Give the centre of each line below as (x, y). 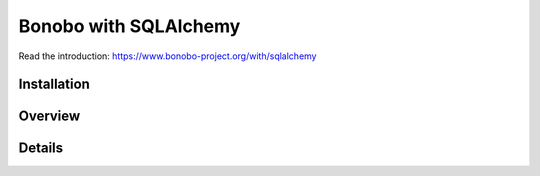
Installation (54, 84)
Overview (49, 116)
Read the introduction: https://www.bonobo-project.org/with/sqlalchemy (167, 56)
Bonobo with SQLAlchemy (129, 26)
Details (41, 148)
